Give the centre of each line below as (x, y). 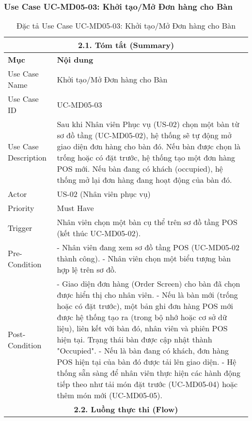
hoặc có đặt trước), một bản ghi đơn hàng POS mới (145, 306)
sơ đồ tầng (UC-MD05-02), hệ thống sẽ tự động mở (144, 135)
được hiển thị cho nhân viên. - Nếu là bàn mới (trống (147, 295)
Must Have (75, 208)
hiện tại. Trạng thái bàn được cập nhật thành (134, 340)
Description (27, 158)
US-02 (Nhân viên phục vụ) (104, 194)
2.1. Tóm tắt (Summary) (126, 45)
